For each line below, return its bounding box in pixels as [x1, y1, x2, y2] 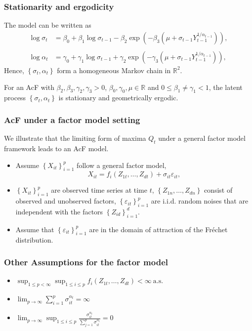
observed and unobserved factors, [15, 196, 116, 206]
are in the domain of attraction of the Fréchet [89, 224, 228, 234]
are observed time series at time [51, 185, 147, 195]
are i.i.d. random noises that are [151, 196, 249, 206]
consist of [204, 185, 233, 195]
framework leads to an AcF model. [4, 143, 109, 153]
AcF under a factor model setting [4, 113, 140, 125]
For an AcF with [4, 82, 54, 92]
